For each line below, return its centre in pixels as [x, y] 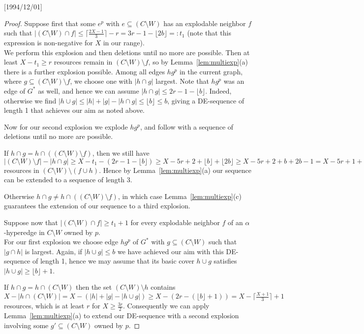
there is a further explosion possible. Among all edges [85, 71]
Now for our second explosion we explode [66, 126]
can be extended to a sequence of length [64, 180]
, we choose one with [101, 81]
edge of [15, 90]
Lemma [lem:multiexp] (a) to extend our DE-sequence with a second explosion [121, 316]
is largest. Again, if [53, 251]
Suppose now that [31, 222]
